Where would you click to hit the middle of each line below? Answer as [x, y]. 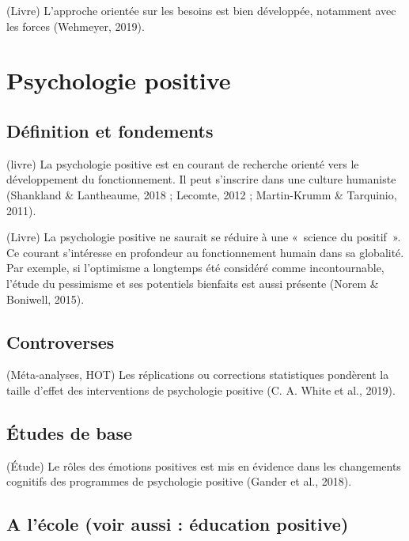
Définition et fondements [110, 130]
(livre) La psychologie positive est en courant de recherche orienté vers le [183, 163]
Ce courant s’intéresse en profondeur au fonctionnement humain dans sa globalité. [205, 252]
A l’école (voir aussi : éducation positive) [178, 524]
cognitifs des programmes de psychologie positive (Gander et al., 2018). [179, 481]
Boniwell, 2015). [45, 299]
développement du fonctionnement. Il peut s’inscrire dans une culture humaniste [201, 179]
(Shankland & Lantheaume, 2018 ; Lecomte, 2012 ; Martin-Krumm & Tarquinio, [202, 194]
